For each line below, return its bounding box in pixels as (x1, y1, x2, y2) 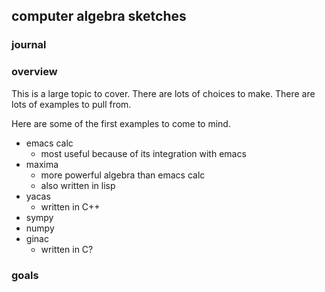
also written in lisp (40, 179, 116, 191)
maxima (25, 158, 59, 170)
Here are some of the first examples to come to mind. (11, 117, 231, 129)
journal (11, 38, 47, 52)
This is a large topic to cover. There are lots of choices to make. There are (11, 87, 316, 99)
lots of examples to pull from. (11, 98, 132, 110)
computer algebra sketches (11, 8, 187, 25)
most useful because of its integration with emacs (40, 147, 247, 159)
